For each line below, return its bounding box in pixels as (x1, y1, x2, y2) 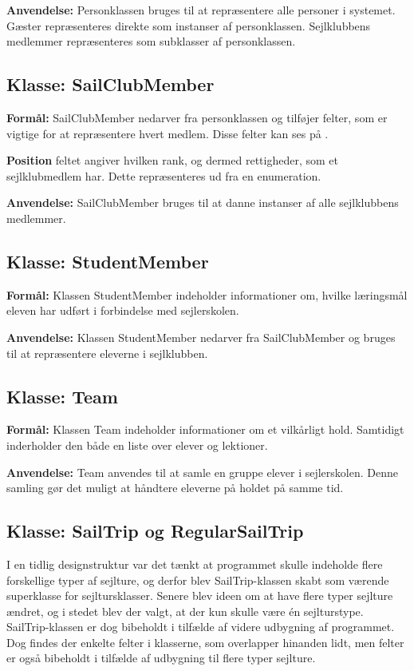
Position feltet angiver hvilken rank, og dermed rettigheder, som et (6, 152, 338, 169)
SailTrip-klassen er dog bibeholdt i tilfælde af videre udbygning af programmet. (6, 618, 395, 635)
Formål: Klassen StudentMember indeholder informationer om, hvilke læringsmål (6, 286, 408, 303)
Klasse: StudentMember (6, 248, 209, 273)
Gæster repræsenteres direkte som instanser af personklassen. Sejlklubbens (6, 17, 371, 34)
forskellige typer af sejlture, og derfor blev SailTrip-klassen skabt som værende (6, 571, 389, 588)
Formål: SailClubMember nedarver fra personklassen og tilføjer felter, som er (6, 109, 388, 125)
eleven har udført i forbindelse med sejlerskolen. (6, 302, 239, 319)
